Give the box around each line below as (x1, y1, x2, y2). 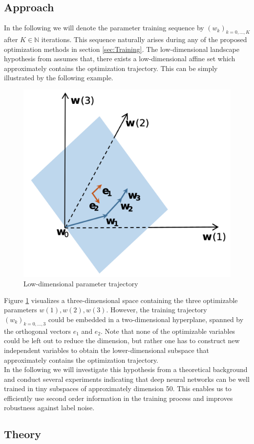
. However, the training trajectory (106, 304, 207, 315)
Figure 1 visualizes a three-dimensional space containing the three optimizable (4, 295, 238, 305)
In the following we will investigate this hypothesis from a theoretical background (4, 364, 248, 374)
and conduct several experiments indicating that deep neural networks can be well (4, 374, 250, 384)
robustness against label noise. (4, 402, 95, 413)
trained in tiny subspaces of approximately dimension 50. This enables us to (4, 383, 232, 394)
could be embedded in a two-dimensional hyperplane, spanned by (48, 314, 244, 324)
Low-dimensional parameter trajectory (23, 279, 138, 289)
